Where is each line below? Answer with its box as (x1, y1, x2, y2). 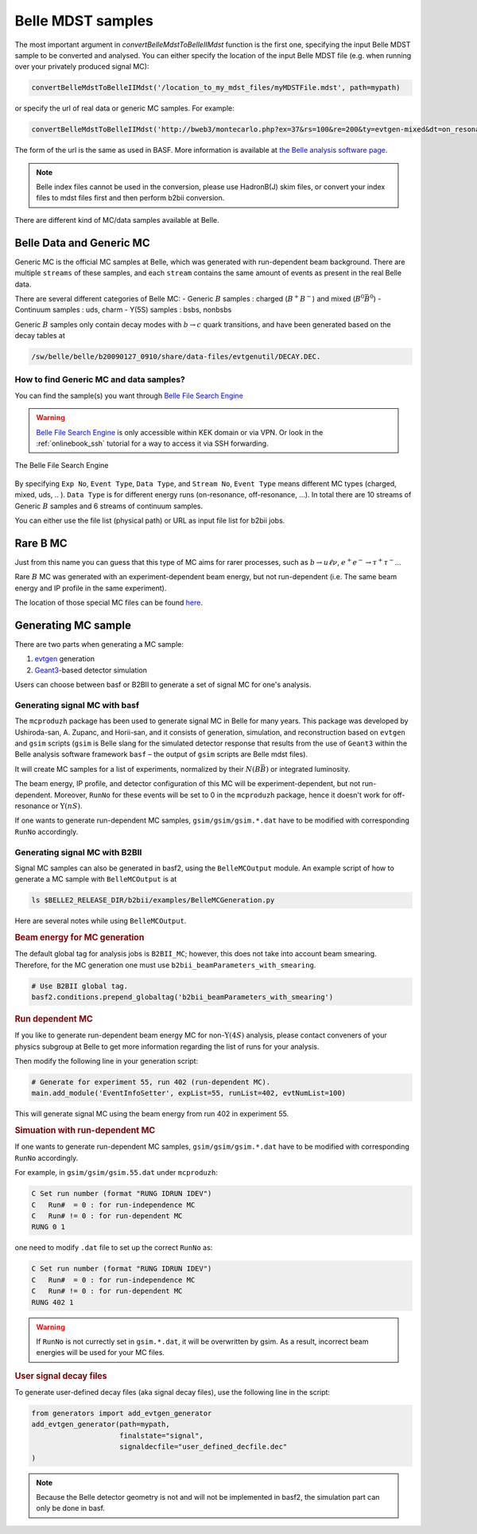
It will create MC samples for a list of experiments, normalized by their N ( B (14, 764, 262, 773)
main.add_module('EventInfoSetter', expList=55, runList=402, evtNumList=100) (31, 1088, 346, 1098)
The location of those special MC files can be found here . (14, 598, 203, 607)
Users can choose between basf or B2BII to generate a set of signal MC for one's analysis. (14, 680, 312, 690)
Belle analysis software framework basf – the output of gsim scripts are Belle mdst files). (14, 749, 308, 759)
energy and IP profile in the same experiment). (14, 583, 167, 593)
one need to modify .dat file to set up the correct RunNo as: (14, 1243, 213, 1252)
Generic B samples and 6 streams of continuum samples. (14, 501, 204, 511)
